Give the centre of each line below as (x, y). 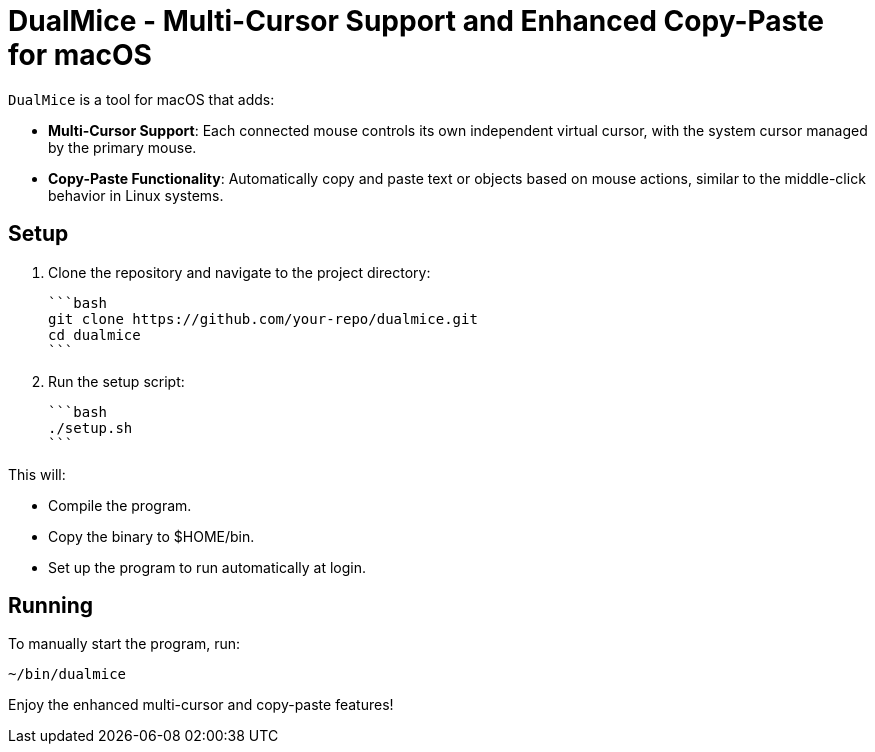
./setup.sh (90, 427)
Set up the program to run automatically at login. (207, 567)
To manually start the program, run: (124, 644)
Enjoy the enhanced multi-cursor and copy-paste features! (201, 705)
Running (51, 606)
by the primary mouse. (122, 147)
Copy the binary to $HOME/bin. (151, 536)
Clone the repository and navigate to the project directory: (239, 272)
